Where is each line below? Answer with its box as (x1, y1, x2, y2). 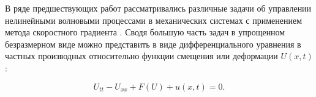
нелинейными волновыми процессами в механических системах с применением (5, 13, 303, 26)
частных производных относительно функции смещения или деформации (5, 49, 278, 62)
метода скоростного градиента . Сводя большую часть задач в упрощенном (5, 26, 285, 38)
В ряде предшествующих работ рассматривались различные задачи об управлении (5, 2, 312, 14)
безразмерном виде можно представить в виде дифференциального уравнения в (5, 37, 301, 50)
